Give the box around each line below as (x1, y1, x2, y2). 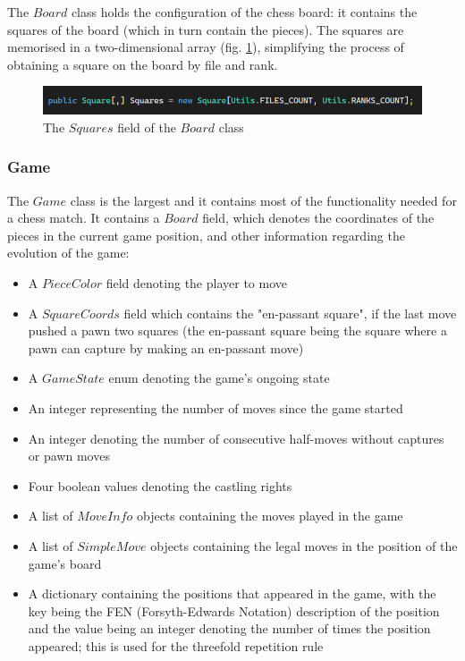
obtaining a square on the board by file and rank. (7, 55, 278, 73)
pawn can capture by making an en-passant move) (28, 338, 304, 357)
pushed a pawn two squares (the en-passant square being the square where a (28, 321, 447, 340)
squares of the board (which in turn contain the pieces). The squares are (7, 20, 404, 38)
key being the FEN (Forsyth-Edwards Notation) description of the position (28, 601, 440, 620)
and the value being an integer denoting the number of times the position (28, 619, 431, 638)
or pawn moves (28, 446, 110, 465)
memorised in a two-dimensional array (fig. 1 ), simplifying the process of (7, 38, 404, 56)
